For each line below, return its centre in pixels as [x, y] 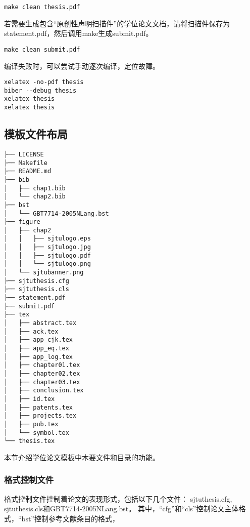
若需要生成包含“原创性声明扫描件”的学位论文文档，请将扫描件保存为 [117, 23]
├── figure [22, 222]
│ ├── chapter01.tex [42, 365]
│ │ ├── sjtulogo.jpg [47, 247]
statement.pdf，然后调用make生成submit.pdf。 [79, 33]
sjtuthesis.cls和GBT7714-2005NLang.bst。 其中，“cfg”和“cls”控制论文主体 [121, 509]
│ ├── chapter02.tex [42, 373]
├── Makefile [26, 163]
